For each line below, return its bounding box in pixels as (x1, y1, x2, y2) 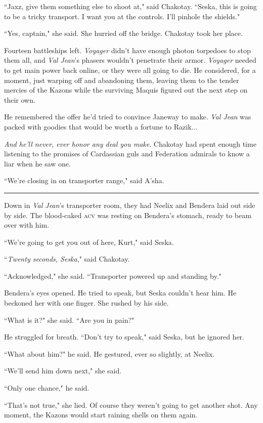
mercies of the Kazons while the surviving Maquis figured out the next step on (4, 84, 248, 95)
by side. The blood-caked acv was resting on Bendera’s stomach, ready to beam (4, 209, 251, 220)
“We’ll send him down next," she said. (4, 365, 122, 376)
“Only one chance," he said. (4, 383, 90, 393)
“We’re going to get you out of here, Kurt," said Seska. (4, 236, 174, 247)
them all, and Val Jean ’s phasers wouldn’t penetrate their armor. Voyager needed (4, 55, 256, 65)
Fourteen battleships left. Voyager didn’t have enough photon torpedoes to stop (4, 45, 251, 55)
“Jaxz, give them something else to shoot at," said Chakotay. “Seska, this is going (4, 1, 257, 11)
